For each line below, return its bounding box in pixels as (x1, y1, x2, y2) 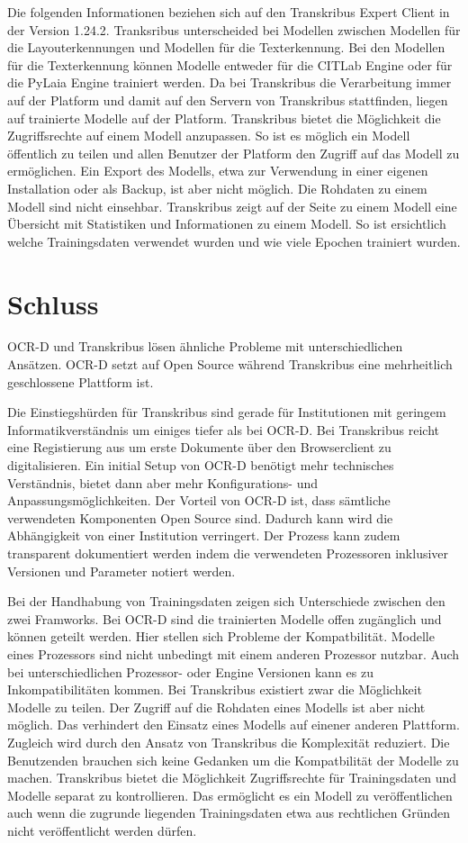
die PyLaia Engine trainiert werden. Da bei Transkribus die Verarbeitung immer (7, 73, 452, 92)
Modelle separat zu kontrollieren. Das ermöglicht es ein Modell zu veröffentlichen (7, 785, 453, 804)
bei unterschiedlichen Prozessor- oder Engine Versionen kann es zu (7, 662, 373, 681)
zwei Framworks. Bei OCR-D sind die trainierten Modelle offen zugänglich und (7, 609, 442, 628)
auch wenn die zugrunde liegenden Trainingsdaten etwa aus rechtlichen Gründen (7, 803, 450, 822)
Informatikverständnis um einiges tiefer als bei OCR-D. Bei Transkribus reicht (7, 420, 440, 439)
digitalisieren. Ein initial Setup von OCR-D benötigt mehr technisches (7, 456, 394, 474)
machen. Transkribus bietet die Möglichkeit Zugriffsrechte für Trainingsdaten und (7, 768, 457, 787)
